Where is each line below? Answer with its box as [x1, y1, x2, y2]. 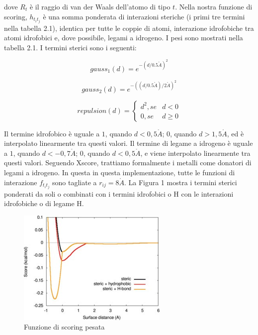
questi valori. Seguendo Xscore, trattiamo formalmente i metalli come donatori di [4, 157, 252, 168]
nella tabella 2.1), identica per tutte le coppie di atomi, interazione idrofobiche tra [4, 22, 254, 33]
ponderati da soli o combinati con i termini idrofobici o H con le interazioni [4, 188, 234, 199]
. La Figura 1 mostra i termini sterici [124, 177, 237, 187]
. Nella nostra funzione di [175, 1, 253, 11]
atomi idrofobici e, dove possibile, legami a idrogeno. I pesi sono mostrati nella [4, 32, 243, 43]
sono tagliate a [52, 177, 97, 187]
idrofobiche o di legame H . [4, 198, 84, 209]
